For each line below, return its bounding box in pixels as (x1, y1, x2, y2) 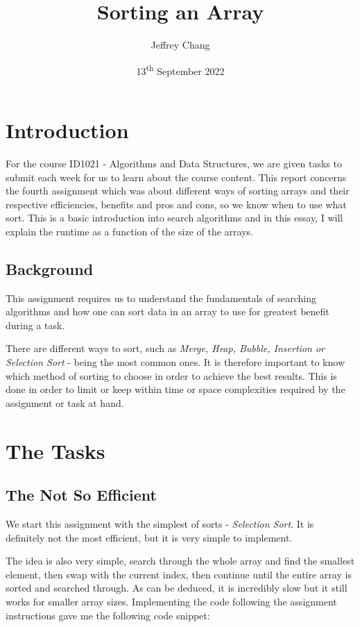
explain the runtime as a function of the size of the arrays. (6, 224, 253, 238)
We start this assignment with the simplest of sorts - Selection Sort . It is (6, 517, 314, 530)
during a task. (6, 317, 65, 332)
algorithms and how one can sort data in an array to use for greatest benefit (6, 304, 329, 319)
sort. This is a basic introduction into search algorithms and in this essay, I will (6, 210, 343, 225)
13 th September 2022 (136, 61, 225, 78)
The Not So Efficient (6, 484, 157, 505)
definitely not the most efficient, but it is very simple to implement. (6, 530, 293, 544)
